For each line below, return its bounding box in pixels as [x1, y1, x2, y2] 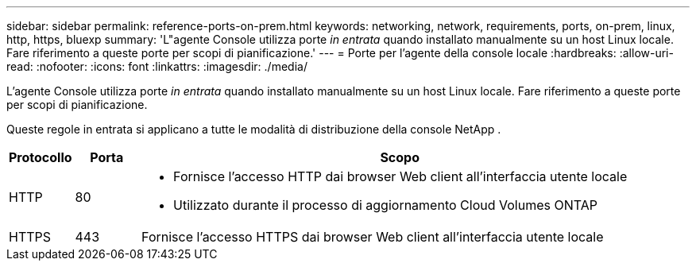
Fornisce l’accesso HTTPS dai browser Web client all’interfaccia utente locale [141, 229, 604, 245]
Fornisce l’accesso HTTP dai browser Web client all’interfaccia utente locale [173, 168, 628, 184]
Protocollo [9, 149, 72, 165]
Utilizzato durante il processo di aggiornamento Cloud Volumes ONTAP [173, 197, 597, 213]
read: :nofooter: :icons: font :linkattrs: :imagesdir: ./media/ [6, 60, 307, 73]
